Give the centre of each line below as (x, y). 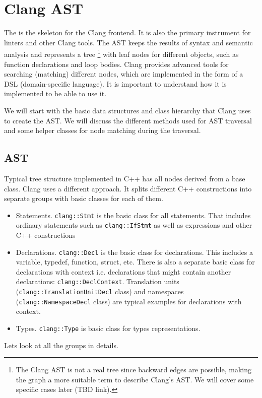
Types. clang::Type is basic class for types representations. (108, 328)
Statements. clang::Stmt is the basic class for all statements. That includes (133, 215)
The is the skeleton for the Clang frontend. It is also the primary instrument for (127, 32)
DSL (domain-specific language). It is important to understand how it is (115, 83)
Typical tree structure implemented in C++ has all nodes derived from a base (125, 178)
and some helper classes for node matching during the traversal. (103, 130)
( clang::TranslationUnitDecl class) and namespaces (100, 291)
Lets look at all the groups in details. (61, 345)
